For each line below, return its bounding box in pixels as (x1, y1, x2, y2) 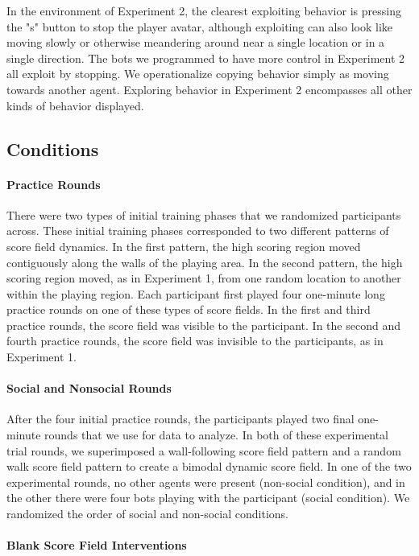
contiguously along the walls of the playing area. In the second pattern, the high (6, 253, 403, 270)
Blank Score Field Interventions (6, 537, 187, 554)
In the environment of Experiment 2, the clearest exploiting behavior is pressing (6, 2, 401, 19)
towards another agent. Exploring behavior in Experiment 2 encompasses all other (6, 80, 413, 97)
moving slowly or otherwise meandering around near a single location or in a (6, 34, 385, 51)
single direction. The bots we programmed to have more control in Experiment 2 (6, 49, 405, 66)
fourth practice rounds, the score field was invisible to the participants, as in (6, 332, 384, 349)
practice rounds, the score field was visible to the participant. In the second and (6, 316, 400, 333)
